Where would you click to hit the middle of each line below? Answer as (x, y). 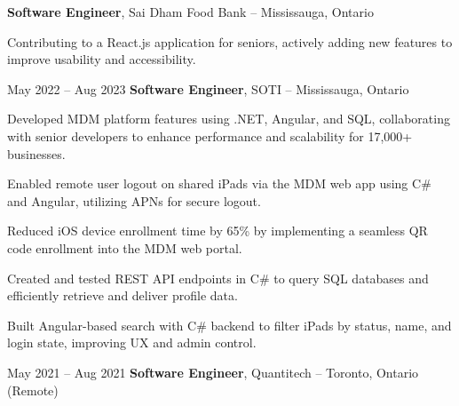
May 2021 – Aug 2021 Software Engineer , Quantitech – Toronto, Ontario (213, 372)
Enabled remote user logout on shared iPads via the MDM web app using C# (219, 183)
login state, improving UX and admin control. (132, 342)
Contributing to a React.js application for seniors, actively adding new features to (230, 41)
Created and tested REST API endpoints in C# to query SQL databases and (218, 278)
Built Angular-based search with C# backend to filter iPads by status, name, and (229, 325)
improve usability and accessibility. (102, 59)
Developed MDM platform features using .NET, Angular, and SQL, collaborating (229, 119)
